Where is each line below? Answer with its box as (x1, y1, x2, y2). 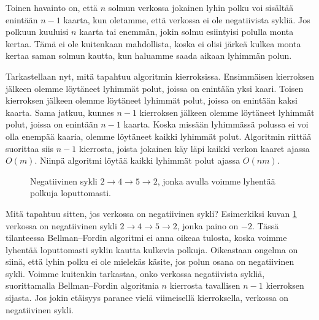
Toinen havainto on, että (6, 1, 98, 13)
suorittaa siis (6, 142, 54, 154)
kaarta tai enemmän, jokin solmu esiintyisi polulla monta (79, 25, 294, 38)
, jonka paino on (177, 219, 239, 232)
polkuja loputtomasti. (30, 186, 111, 199)
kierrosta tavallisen (169, 279, 240, 292)
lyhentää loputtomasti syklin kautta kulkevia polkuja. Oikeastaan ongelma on (6, 243, 298, 256)
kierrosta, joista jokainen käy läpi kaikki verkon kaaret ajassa (79, 142, 310, 154)
